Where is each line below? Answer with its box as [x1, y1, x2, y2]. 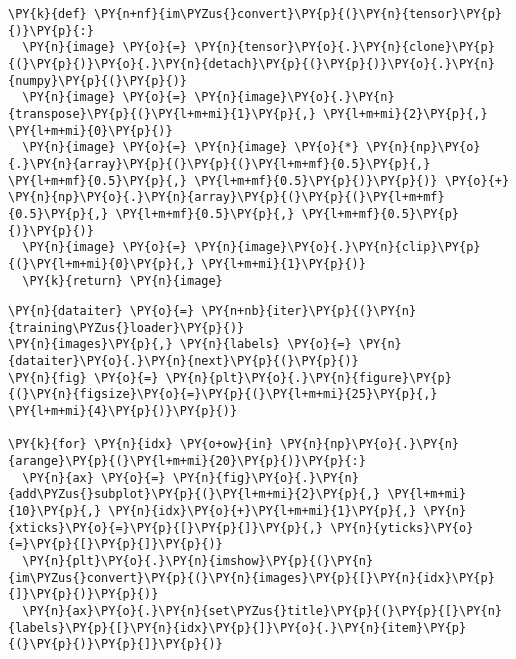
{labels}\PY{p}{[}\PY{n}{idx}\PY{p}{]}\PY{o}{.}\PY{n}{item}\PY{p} [8, 620, 467, 635]
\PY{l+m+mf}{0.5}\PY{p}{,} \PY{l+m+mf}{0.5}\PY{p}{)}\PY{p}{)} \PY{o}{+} [8, 173, 510, 188]
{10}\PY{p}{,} [8, 504, 102, 519]
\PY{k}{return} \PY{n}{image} [22, 273, 223, 288]
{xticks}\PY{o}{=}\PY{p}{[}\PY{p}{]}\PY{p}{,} [8, 520, 323, 535]
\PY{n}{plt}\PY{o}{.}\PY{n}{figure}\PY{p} [165, 370, 452, 385]
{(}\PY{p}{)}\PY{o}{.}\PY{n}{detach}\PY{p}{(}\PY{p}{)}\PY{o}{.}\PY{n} [8, 56, 495, 71]
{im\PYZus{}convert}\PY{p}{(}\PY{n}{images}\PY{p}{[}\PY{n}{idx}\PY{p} [8, 570, 495, 585]
